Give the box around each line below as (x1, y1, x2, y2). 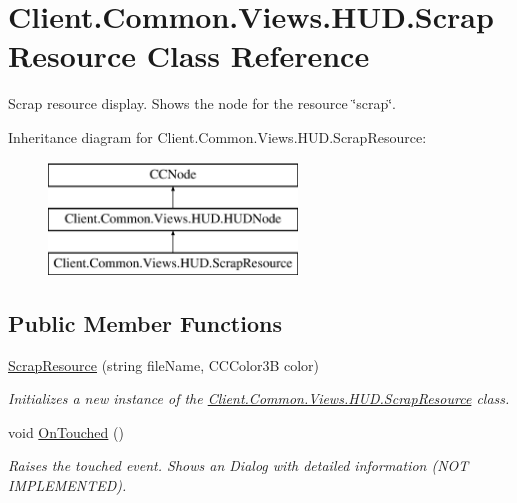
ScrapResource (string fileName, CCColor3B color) (8, 354, 320, 375)
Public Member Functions (8, 307, 282, 338)
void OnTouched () (8, 421, 124, 442)
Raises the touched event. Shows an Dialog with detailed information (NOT (8, 455, 469, 476)
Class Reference (146, 35, 370, 76)
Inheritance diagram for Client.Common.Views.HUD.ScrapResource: (8, 126, 427, 147)
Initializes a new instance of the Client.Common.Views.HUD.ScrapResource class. (8, 388, 510, 409)
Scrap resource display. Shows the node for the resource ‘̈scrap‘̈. (8, 93, 396, 114)
